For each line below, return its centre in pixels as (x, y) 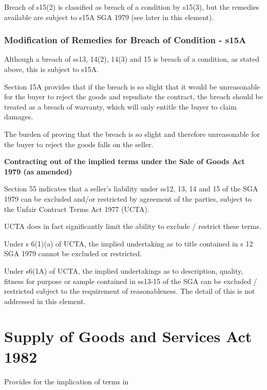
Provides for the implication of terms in (66, 381)
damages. (19, 117)
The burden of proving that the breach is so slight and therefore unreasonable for (132, 134)
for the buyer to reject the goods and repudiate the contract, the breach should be (134, 96)
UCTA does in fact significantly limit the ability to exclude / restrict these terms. (133, 226)
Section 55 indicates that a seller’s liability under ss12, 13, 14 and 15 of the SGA (131, 189)
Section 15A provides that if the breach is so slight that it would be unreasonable (132, 86)
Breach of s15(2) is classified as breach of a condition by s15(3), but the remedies (132, 7)
